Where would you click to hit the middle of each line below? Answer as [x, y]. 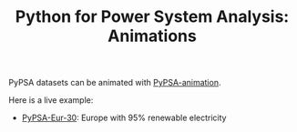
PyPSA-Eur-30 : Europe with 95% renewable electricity [124, 118]
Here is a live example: [51, 100]
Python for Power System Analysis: [152, 17]
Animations [152, 36]
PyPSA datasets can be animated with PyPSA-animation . [115, 83]
